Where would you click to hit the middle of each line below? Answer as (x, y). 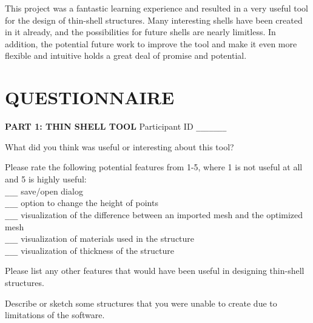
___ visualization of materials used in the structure (100, 238)
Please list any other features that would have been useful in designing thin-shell (155, 271)
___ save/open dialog (44, 191)
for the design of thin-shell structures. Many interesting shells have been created (154, 20)
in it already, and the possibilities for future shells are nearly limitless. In (140, 32)
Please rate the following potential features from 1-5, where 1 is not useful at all (154, 167)
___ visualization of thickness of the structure (89, 250)
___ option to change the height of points (82, 203)
